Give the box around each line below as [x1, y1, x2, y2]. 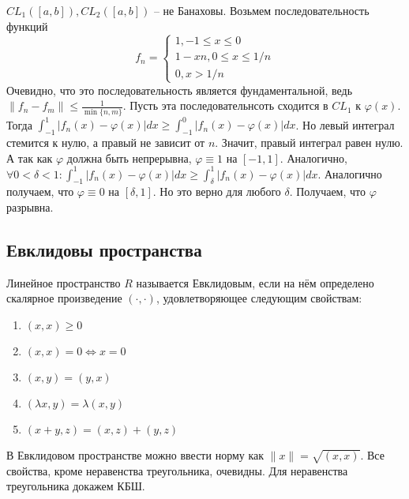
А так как [6, 149, 53, 166]
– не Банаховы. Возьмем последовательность [153, 2, 370, 18]
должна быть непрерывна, [66, 149, 192, 166]
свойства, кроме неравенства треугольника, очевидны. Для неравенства [6, 462, 348, 478]
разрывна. [6, 199, 54, 216]
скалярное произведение [6, 290, 122, 306]
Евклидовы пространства [6, 238, 202, 262]
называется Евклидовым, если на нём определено [136, 274, 374, 291]
